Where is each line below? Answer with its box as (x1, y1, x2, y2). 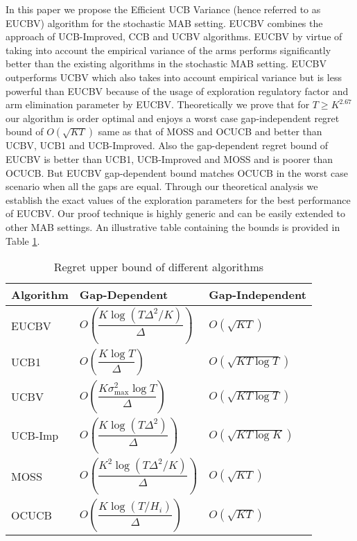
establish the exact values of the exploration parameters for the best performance (6, 192, 351, 207)
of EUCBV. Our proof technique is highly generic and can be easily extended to (6, 206, 345, 221)
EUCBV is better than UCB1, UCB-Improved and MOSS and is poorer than (6, 151, 333, 166)
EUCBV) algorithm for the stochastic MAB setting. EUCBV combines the (6, 15, 323, 30)
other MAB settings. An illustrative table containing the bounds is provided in (6, 219, 340, 234)
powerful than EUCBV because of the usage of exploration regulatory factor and (6, 83, 349, 98)
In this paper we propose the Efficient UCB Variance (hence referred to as (6, 2, 321, 16)
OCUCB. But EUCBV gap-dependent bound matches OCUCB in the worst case (6, 165, 348, 180)
